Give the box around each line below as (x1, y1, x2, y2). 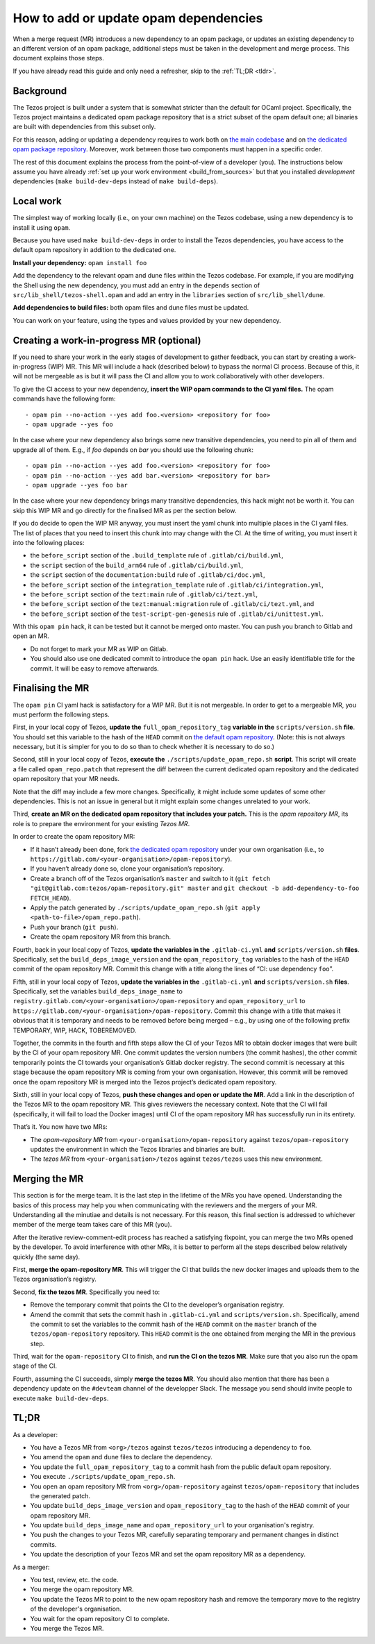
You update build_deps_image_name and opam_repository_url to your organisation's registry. (30, 1521, 315, 1529)
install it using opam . (12, 223, 71, 232)
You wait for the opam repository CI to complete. (30, 1614, 169, 1622)
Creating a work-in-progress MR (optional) (12, 334, 201, 346)
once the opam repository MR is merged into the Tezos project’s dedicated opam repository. (12, 1077, 277, 1086)
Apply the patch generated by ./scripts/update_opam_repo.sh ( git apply (30, 903, 260, 912)
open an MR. (12, 632, 50, 640)
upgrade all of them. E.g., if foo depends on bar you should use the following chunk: (12, 445, 253, 454)
